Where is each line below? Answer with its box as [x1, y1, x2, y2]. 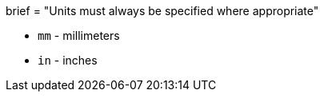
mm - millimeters [38, 29, 120, 42]
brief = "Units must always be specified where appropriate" [6, 4, 319, 18]
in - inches [38, 53, 98, 67]
